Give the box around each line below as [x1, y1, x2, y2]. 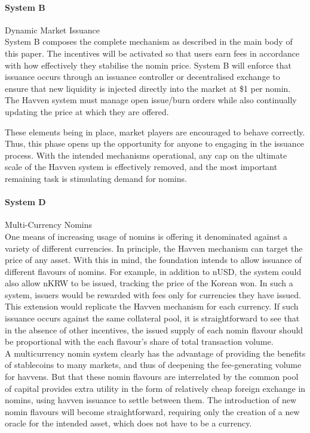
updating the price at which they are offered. [5, 105, 169, 117]
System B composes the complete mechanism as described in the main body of [5, 35, 293, 48]
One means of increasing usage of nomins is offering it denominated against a [5, 230, 288, 242]
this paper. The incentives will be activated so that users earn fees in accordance [5, 47, 300, 59]
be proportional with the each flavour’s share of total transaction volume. [5, 335, 274, 348]
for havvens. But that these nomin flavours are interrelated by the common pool [5, 370, 299, 383]
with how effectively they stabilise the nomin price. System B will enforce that [5, 58, 291, 71]
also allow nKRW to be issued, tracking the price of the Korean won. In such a [5, 277, 293, 289]
